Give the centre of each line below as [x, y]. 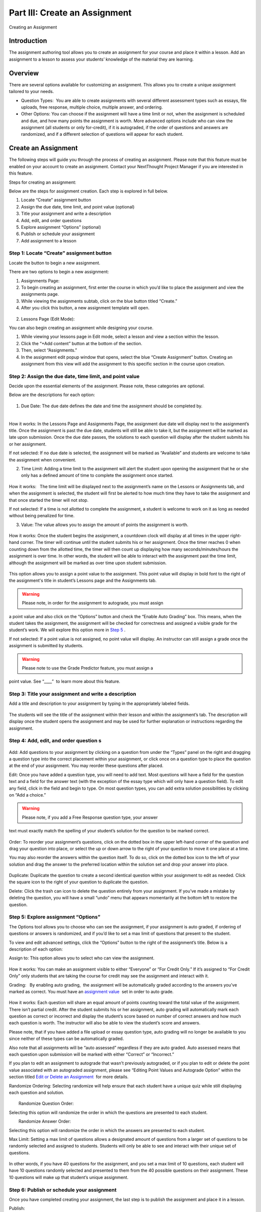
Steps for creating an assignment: [43, 182]
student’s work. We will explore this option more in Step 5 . [67, 630]
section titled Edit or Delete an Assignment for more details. [69, 1077]
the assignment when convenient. [43, 460]
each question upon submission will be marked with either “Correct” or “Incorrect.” [91, 1054]
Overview [24, 73]
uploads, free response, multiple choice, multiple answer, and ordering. [92, 107]
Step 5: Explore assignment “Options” [55, 917]
